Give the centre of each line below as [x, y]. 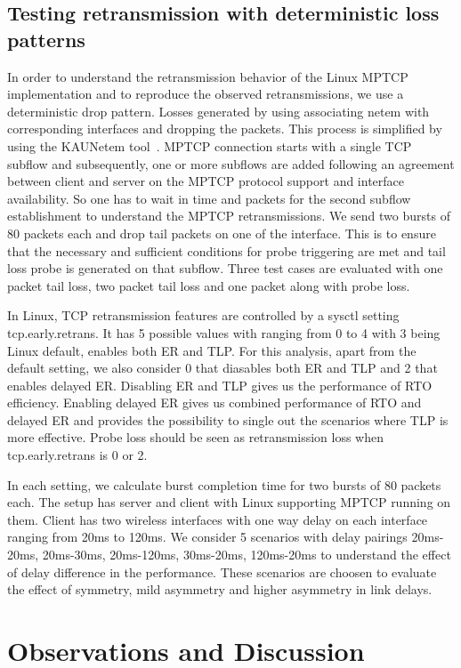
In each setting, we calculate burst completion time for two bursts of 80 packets [224, 484]
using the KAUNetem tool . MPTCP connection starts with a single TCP [210, 145]
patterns [46, 39]
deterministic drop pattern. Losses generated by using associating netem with [218, 111]
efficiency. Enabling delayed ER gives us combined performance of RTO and [214, 402]
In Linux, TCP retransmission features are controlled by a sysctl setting [203, 315]
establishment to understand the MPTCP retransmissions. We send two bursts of [229, 216]
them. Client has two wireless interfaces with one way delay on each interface [218, 519]
